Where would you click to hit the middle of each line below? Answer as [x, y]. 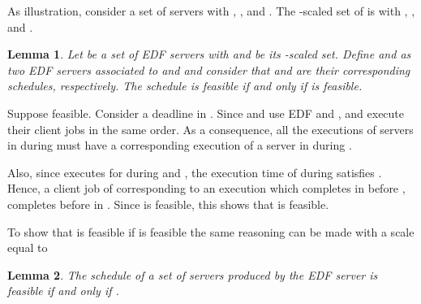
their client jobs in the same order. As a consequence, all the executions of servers [210, 129]
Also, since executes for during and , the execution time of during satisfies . [195, 172]
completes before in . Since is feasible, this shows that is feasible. [168, 204]
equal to [28, 248]
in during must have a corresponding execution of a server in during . [180, 145]
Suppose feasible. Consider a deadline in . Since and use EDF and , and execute [206, 113]
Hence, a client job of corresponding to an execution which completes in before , [206, 188]
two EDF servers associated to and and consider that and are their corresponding [209, 69]
